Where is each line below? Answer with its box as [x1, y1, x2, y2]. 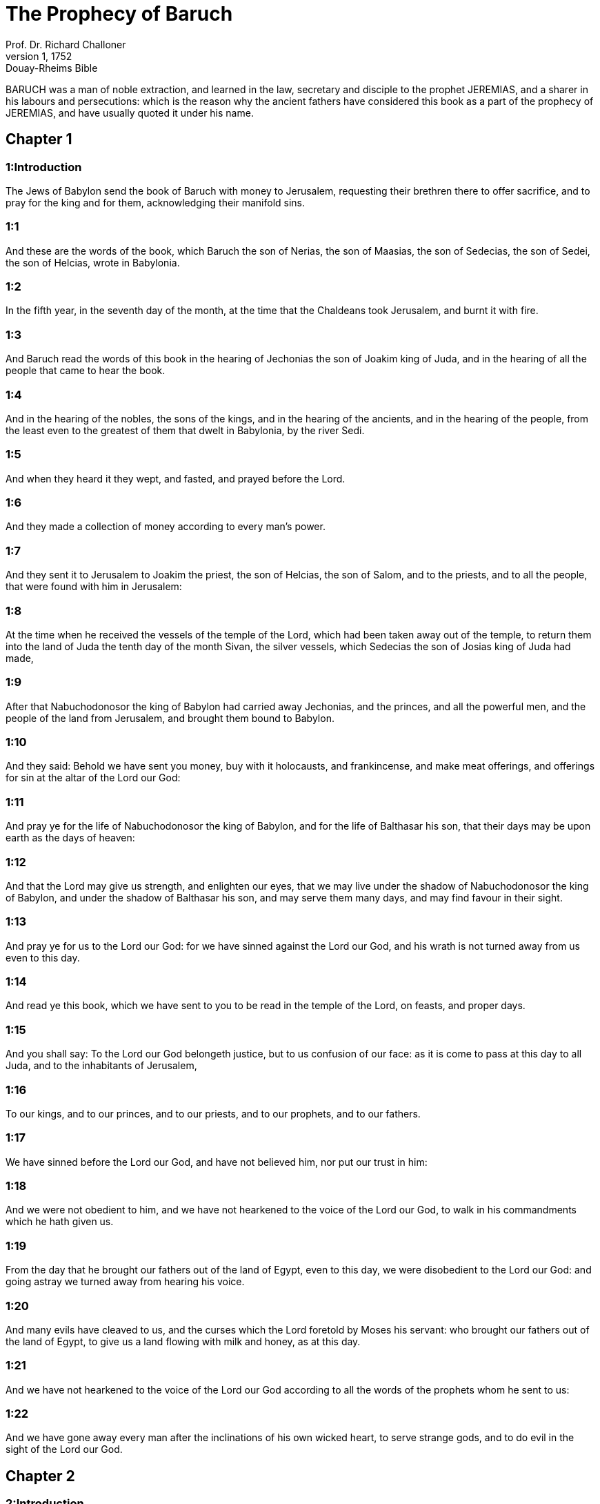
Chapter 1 [6, 130, 72, 148]
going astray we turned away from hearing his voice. [6, 1276, 245, 1288]
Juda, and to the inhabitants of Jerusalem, [6, 1059, 197, 1072]
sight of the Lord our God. [6, 1443, 123, 1456]
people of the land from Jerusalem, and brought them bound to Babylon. [6, 712, 334, 724]
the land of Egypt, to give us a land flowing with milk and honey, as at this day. [6, 1335, 361, 1347]
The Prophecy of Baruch [6, 2, 233, 26]
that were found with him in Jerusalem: [6, 580, 182, 593]
